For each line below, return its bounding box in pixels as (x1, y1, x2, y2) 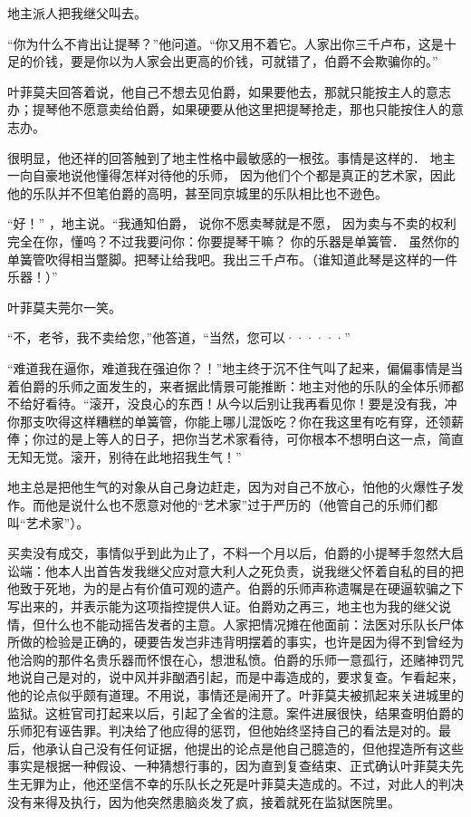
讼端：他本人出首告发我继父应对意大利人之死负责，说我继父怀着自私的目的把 (7, 561, 464, 580)
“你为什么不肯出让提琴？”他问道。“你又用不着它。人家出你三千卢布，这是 (7, 34, 444, 53)
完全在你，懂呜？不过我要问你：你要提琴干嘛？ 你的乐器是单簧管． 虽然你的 (7, 231, 460, 250)
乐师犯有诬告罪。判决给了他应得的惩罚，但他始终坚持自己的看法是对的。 (7, 721, 438, 740)
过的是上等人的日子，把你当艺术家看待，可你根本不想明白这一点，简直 (44, 429, 464, 448)
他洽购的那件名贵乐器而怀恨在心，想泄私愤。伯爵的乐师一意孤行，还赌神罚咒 (7, 649, 464, 668)
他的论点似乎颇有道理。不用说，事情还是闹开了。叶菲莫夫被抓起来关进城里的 (7, 686, 464, 704)
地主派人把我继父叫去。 (7, 4, 147, 22)
